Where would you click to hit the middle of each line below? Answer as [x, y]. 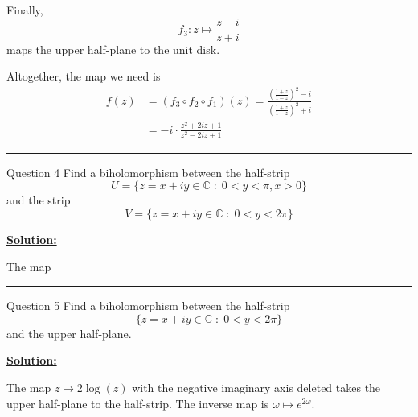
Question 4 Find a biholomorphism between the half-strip [148, 172]
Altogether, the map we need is [84, 76]
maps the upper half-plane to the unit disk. [113, 49]
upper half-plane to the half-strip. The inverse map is [138, 403]
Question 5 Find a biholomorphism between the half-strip [148, 306]
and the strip [39, 200]
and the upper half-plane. [69, 333]
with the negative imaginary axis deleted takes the [256, 387]
